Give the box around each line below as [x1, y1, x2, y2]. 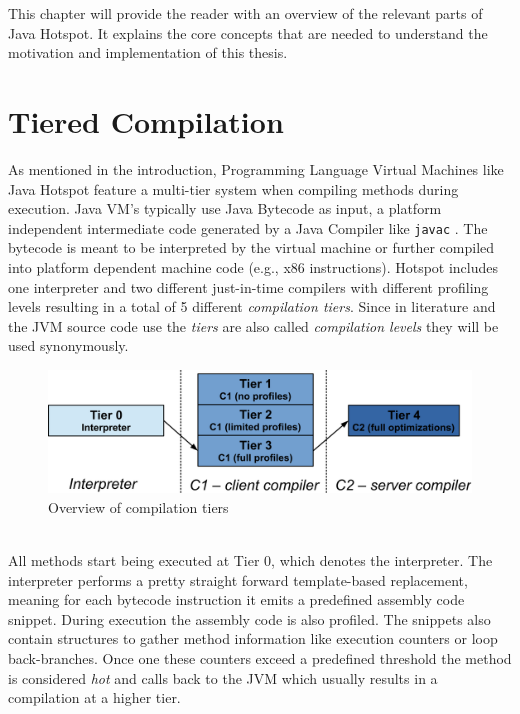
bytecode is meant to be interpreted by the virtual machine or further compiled [8, 237, 495, 258]
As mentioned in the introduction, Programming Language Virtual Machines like [8, 158, 504, 179]
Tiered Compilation [8, 100, 284, 141]
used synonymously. [8, 335, 129, 356]
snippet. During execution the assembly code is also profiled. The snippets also [8, 608, 491, 629]
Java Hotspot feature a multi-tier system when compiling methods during [8, 178, 459, 199]
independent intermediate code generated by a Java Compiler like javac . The [8, 217, 488, 238]
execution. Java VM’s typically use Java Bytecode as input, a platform [8, 198, 442, 219]
